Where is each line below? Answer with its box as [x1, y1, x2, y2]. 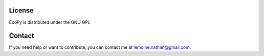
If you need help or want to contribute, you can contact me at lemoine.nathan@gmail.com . [9, 44, 191, 50]
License [9, 6, 34, 14]
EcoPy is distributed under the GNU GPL [9, 19, 90, 25]
